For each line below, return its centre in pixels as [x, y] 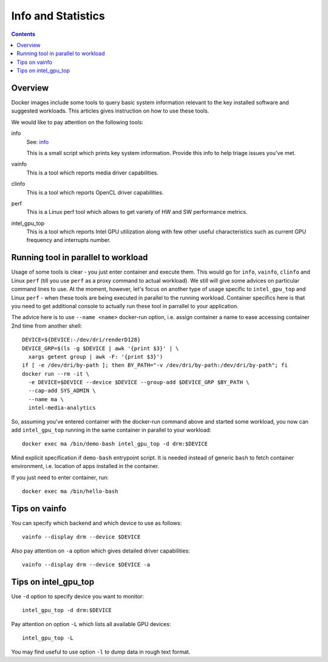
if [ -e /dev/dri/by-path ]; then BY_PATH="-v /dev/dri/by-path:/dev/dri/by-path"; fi [155, 365]
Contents [23, 34]
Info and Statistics [58, 16]
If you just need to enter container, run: [60, 477]
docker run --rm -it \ [56, 374]
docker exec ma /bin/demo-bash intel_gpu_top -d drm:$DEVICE [115, 444]
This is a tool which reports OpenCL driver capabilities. [95, 192]
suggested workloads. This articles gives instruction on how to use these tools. [110, 111]
